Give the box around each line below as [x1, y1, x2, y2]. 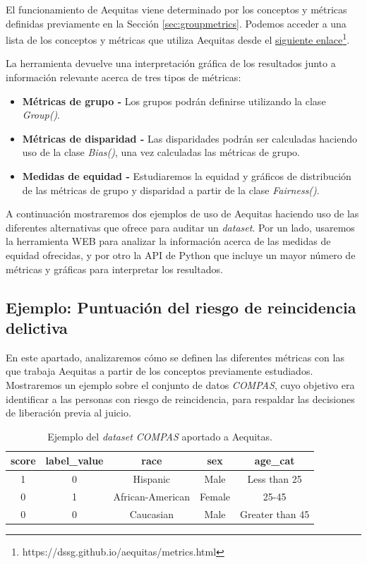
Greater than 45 [240, 506, 310, 521]
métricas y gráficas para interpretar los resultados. [6, 261, 223, 276]
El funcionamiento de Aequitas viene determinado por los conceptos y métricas [6, 2, 347, 16]
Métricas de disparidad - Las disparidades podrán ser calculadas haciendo [22, 131, 358, 145]
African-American [113, 489, 191, 503]
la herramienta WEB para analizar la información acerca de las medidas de [6, 234, 331, 248]
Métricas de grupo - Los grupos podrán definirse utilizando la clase [22, 93, 326, 108]
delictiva [6, 316, 68, 338]
